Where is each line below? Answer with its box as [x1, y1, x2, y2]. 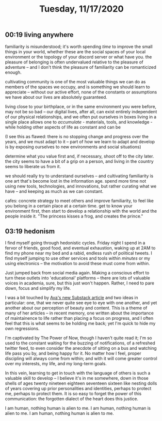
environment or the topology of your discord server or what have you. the [5, 54, 152, 60]
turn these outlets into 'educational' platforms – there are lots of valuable [5, 275, 150, 281]
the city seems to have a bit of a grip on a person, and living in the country [5, 158, 154, 164]
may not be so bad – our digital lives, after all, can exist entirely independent [5, 109, 157, 114]
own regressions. [5, 326, 40, 331]
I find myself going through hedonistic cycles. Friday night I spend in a [5, 240, 146, 246]
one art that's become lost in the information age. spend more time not [5, 178, 146, 184]
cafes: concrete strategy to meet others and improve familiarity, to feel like [5, 198, 154, 203]
